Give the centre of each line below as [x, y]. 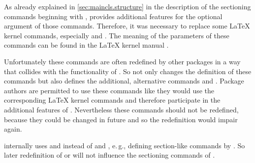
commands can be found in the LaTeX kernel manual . [86, 45]
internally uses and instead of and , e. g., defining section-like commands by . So [125, 145]
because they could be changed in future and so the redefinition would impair [121, 119]
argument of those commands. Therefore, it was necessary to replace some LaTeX [127, 26]
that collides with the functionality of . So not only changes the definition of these [128, 71]
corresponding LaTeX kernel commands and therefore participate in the [112, 100]
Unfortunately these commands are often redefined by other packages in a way [122, 61]
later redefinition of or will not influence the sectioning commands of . [110, 155]
